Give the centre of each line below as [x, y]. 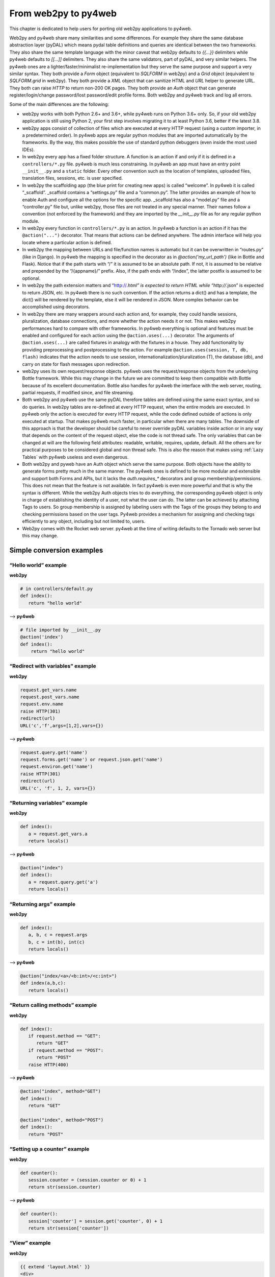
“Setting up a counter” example [49, 1149]
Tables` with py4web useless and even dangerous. [75, 457]
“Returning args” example [43, 904]
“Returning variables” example [48, 803]
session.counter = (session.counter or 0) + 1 [87, 1180]
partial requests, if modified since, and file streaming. [78, 393]
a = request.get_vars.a [58, 834]
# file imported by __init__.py [61, 630]
